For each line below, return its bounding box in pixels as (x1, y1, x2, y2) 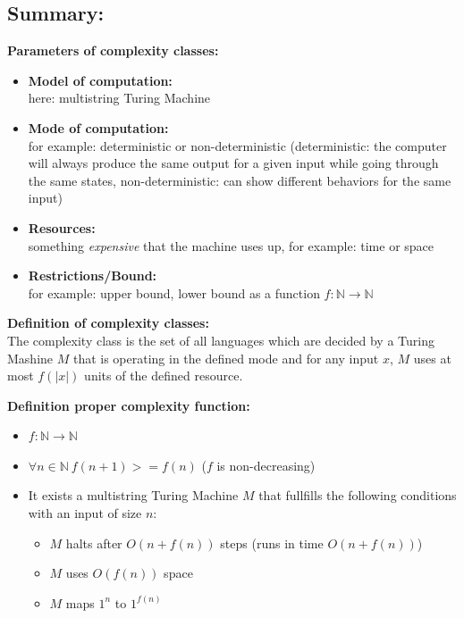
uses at (413, 348, 451, 367)
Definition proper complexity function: (7, 396, 250, 414)
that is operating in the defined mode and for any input (72, 348, 379, 367)
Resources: (28, 218, 96, 237)
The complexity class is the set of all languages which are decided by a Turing (7, 330, 434, 349)
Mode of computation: (28, 118, 169, 137)
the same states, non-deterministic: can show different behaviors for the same (28, 171, 451, 189)
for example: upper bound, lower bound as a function (28, 283, 320, 302)
